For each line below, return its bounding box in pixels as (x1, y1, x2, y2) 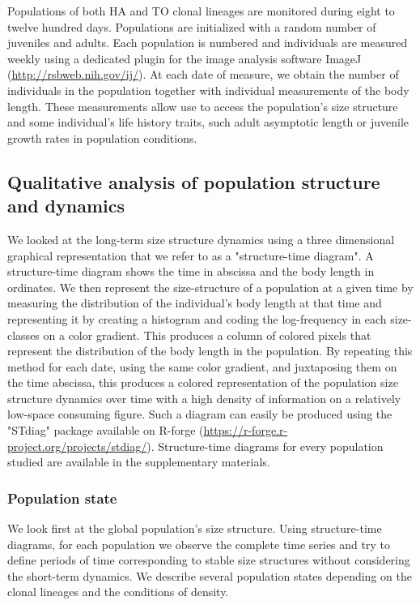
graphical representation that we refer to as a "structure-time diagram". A (7, 247, 374, 264)
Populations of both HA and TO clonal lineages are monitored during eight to (7, 2, 395, 19)
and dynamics (7, 193, 125, 218)
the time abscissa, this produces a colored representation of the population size (7, 374, 398, 391)
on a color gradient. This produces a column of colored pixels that (43, 326, 371, 343)
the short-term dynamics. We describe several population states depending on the (7, 567, 412, 584)
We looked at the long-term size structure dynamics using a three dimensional (7, 230, 395, 247)
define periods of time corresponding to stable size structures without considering (7, 551, 410, 569)
